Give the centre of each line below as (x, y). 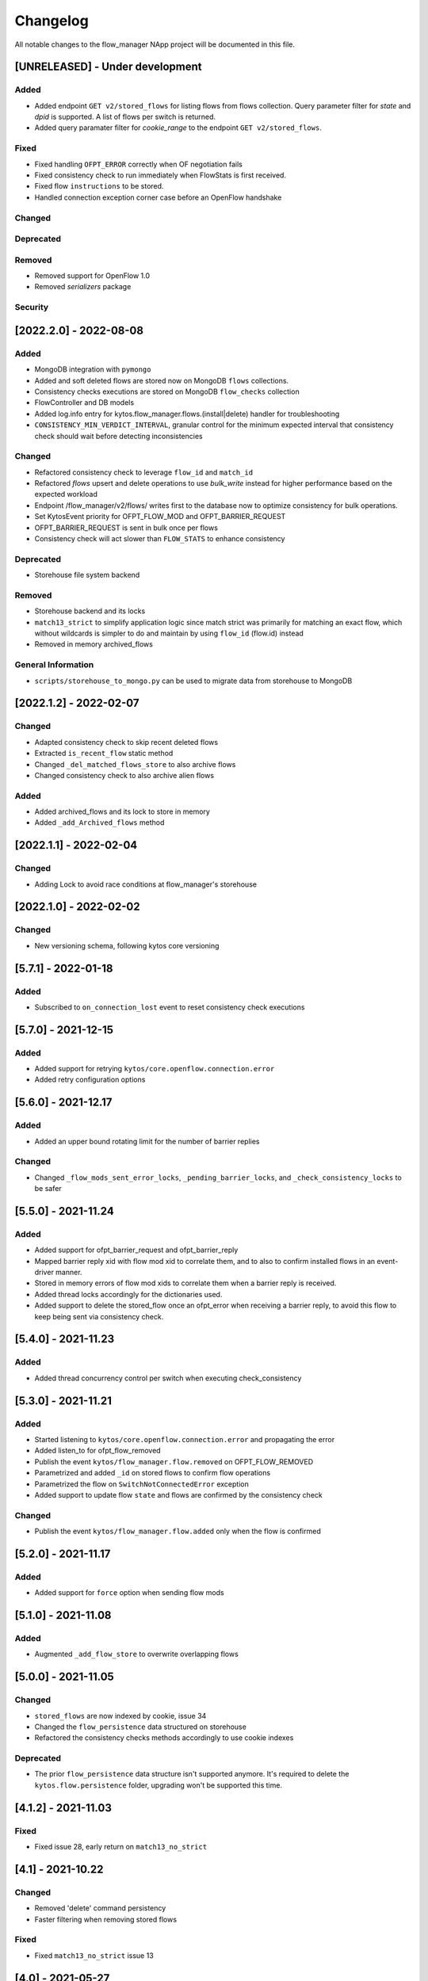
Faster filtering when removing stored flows (106, 1919)
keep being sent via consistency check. (99, 1316)
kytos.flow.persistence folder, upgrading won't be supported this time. (159, 1785)
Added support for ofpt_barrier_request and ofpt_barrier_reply (136, 1250)
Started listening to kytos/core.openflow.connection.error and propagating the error (185, 1439)
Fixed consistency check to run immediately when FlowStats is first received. (160, 175)
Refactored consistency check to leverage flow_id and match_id (144, 472)
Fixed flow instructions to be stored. (99, 186)
